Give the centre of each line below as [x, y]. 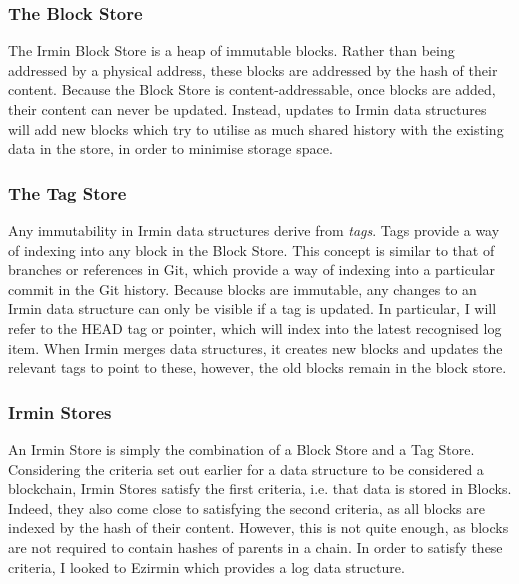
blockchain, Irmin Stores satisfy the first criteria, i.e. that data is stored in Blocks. [260, 488]
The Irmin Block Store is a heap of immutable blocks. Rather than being [231, 50]
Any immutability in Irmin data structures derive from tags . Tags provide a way [254, 230]
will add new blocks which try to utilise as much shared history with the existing [256, 128]
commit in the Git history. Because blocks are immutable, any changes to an [242, 288]
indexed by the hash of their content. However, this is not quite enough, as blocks [258, 527]
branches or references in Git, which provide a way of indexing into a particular [252, 269]
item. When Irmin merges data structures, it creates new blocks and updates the [255, 347]
